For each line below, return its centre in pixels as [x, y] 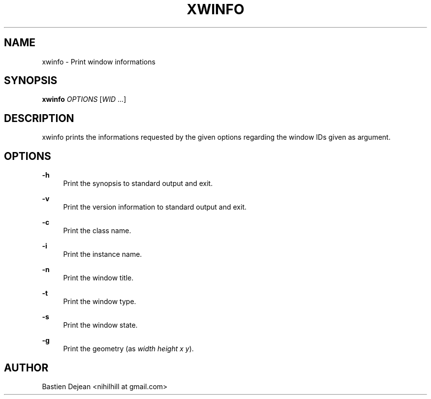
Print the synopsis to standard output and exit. [138, 184]
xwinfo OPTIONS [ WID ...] [84, 99]
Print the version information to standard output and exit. [155, 207]
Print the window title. [98, 278]
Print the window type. [100, 302]
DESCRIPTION [39, 118]
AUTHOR [26, 368]
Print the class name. [97, 231]
